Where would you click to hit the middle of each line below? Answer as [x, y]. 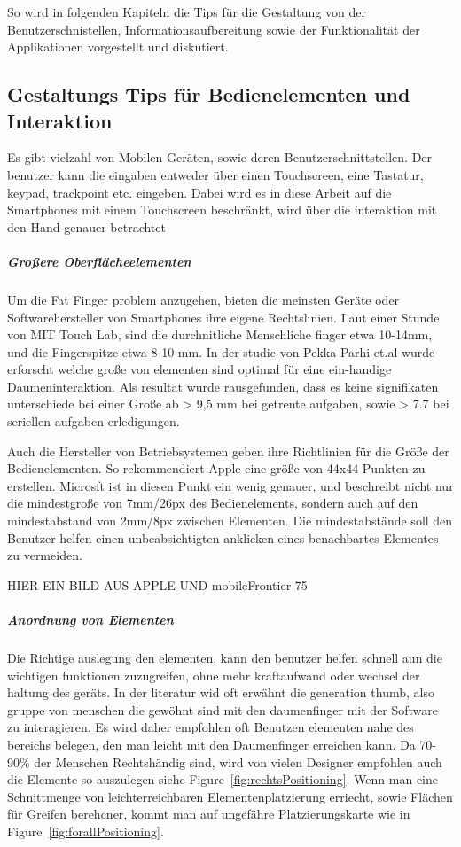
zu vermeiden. [45, 555]
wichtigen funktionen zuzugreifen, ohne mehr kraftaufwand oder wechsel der [214, 675]
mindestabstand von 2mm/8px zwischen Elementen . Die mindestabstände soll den [230, 521]
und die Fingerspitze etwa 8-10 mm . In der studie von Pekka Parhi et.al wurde [221, 351]
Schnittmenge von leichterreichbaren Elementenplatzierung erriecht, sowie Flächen [230, 796]
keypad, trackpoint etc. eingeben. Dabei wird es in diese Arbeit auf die [199, 192]
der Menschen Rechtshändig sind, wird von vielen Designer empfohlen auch [238, 762]
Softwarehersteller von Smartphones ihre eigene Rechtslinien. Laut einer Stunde [223, 317]
